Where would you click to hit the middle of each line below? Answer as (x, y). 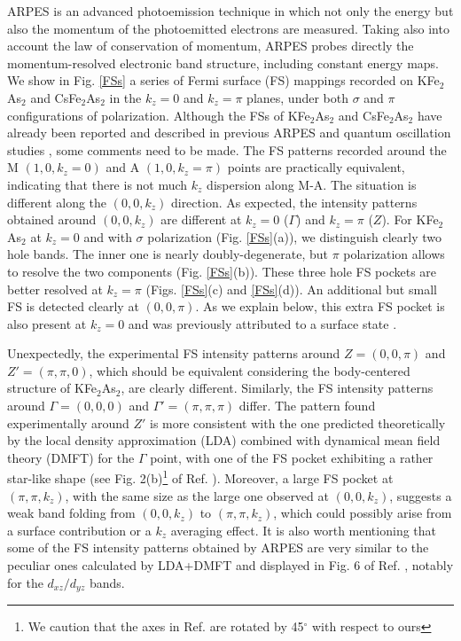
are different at (201, 219)
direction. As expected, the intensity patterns (294, 202)
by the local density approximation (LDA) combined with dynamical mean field (224, 440)
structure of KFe (52, 388)
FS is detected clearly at (73, 306)
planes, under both (297, 97)
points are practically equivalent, (316, 167)
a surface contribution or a (79, 530)
